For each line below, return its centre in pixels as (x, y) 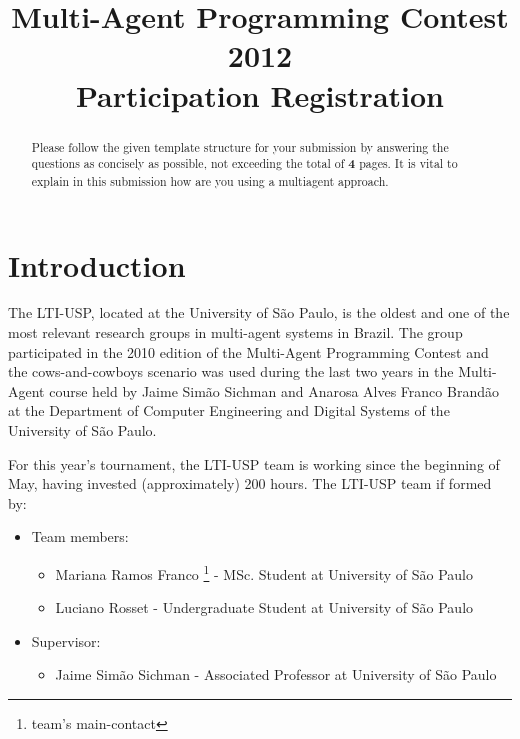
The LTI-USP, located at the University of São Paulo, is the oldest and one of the (259, 312)
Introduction (97, 264)
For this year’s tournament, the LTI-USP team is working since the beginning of (254, 463)
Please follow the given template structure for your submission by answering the (240, 146)
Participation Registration (260, 94)
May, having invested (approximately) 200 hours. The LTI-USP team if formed (250, 483)
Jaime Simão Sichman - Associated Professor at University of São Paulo (276, 674)
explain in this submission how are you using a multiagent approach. (210, 180)
